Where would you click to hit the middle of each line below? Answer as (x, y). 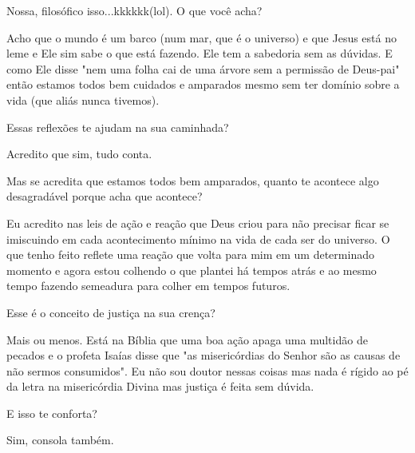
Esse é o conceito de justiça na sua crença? (111, 312)
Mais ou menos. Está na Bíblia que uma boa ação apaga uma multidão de (187, 339)
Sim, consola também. (60, 440)
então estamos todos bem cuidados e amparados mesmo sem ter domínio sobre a (203, 84)
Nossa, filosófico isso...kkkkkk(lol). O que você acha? (134, 10)
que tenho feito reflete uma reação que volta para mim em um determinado (190, 254)
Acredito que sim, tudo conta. (79, 154)
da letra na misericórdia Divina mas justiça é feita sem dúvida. (160, 386)
